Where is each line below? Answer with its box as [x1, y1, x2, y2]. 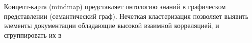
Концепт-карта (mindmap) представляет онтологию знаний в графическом [4, 1, 226, 11]
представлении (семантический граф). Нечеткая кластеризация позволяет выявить [4, 11, 249, 21]
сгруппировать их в [4, 29, 62, 40]
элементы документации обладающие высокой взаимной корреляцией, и [4, 20, 219, 30]
